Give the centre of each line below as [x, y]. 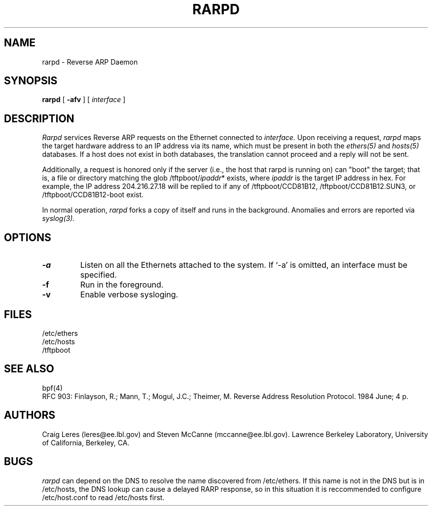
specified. [98, 275]
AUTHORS [30, 415]
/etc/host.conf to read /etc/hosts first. [103, 497]
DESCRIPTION [39, 118]
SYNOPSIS [31, 81]
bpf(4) [52, 388]
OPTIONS [28, 237]
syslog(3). [58, 219]
